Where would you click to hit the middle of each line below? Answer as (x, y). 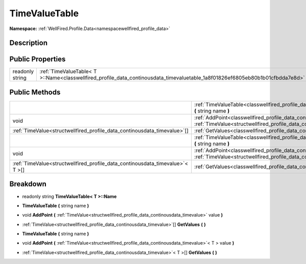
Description (29, 43)
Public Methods (35, 92)
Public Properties (37, 59)
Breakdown (28, 184)
